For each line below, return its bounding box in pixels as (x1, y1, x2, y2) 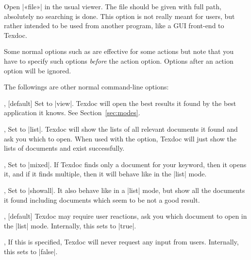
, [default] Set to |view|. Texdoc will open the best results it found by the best (4, 98, 236, 108)
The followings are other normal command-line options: (4, 82, 169, 92)
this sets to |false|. (4, 246, 58, 256)
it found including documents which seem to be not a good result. (4, 194, 200, 205)
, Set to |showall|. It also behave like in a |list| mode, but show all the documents (4, 185, 245, 195)
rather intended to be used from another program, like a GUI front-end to (4, 20, 224, 31)
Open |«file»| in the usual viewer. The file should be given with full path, (4, 1, 221, 11)
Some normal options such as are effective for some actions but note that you (4, 46, 234, 56)
